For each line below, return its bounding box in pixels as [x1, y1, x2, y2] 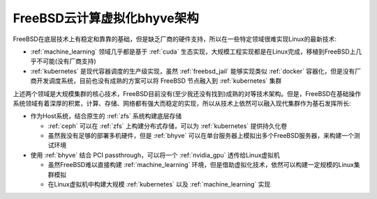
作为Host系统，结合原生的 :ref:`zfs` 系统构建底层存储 [30, 112, 182, 120]
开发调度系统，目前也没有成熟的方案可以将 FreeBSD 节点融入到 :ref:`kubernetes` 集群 [36, 77, 282, 85]
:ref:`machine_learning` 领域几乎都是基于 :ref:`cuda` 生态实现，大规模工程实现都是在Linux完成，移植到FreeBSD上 [30, 47, 356, 56]
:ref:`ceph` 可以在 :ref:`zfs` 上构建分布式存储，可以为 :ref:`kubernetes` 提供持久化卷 [47, 122, 288, 130]
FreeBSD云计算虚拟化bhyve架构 [13, 10, 199, 26]
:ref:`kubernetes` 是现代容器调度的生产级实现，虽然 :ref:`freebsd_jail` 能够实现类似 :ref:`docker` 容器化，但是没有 [30, 67, 355, 75]
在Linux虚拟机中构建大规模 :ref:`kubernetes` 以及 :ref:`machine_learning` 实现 [47, 180, 271, 189]
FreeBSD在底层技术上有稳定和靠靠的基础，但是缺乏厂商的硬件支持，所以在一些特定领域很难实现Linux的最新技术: [13, 35, 337, 43]
